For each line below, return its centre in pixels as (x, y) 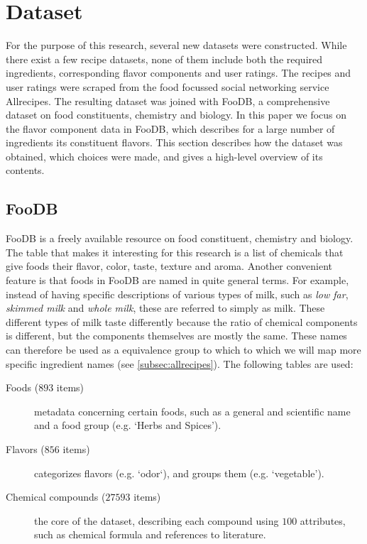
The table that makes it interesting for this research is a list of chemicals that (175, 252)
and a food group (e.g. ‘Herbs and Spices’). (128, 425)
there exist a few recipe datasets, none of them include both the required (164, 59)
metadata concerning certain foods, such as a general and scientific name (192, 411)
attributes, (323, 520)
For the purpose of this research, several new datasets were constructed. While (176, 45)
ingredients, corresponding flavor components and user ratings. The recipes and (179, 73)
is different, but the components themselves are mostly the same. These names (176, 336)
